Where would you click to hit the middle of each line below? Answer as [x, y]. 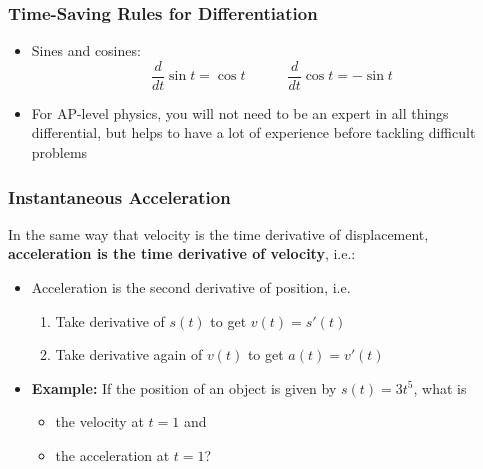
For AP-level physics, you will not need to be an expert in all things [240, 112]
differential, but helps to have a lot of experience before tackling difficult [253, 132]
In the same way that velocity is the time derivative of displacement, [218, 233]
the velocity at [99, 421]
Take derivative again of [129, 354]
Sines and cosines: [86, 50]
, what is [440, 387]
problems [59, 152]
